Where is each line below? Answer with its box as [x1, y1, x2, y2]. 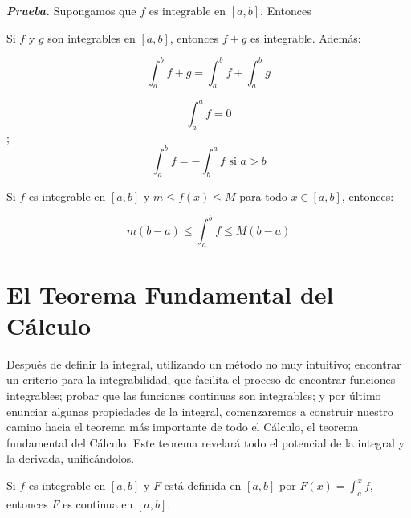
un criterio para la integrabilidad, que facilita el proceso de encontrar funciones [6, 371, 396, 388]
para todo [239, 187, 287, 204]
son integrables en [47, 29, 136, 46]
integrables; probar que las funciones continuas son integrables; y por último [6, 387, 381, 404]
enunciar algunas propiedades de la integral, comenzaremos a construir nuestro [6, 402, 393, 419]
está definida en [164, 477, 242, 494]
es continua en [63, 495, 133, 512]
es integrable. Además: [250, 29, 361, 46]
